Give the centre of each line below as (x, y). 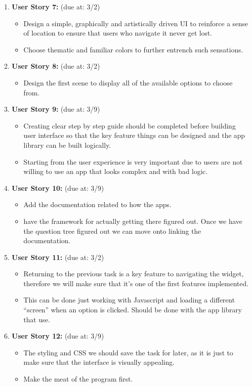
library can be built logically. (67, 145)
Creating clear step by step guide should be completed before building (129, 125)
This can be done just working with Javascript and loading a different (129, 300)
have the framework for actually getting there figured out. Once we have (133, 221)
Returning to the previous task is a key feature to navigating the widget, (134, 274)
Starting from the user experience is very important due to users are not (133, 161)
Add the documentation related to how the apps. (97, 204)
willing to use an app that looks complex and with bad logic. (115, 171)
